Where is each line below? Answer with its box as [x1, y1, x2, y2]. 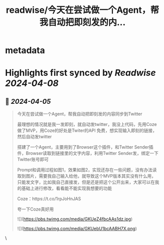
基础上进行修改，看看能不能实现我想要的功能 [21, 185, 112, 191]
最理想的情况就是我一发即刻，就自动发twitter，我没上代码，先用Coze [17, 122, 157, 127]
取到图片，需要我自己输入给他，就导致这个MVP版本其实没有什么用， [17, 173, 156, 179]
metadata [5, 45, 45, 56]
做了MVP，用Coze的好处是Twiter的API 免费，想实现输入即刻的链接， [17, 127, 157, 133]
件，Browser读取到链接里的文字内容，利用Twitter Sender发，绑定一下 [17, 151, 159, 156]
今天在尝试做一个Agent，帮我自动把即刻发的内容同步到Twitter [17, 111, 142, 117]
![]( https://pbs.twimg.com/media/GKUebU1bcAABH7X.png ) [17, 226, 137, 232]
